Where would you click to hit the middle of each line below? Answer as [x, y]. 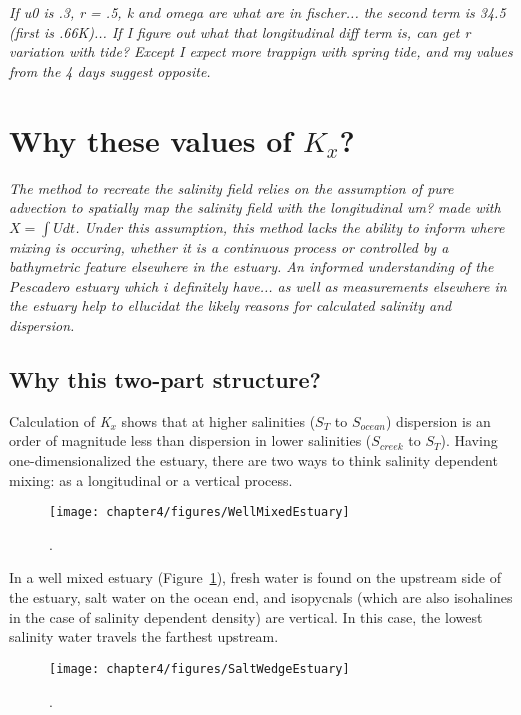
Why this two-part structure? [165, 379]
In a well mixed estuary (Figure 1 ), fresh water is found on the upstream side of [255, 577]
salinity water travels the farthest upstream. [144, 636]
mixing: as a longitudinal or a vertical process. [151, 479]
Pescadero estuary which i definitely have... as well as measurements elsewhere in [258, 285]
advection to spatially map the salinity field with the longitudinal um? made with [255, 207]
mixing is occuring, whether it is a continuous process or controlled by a [229, 246]
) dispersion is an [438, 420]
